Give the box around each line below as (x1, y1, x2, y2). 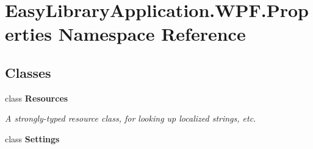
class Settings (5, 132, 60, 145)
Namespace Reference (58, 21, 246, 46)
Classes (5, 63, 51, 81)
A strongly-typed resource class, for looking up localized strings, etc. (5, 112, 256, 125)
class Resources (5, 91, 68, 104)
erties (5, 21, 52, 46)
